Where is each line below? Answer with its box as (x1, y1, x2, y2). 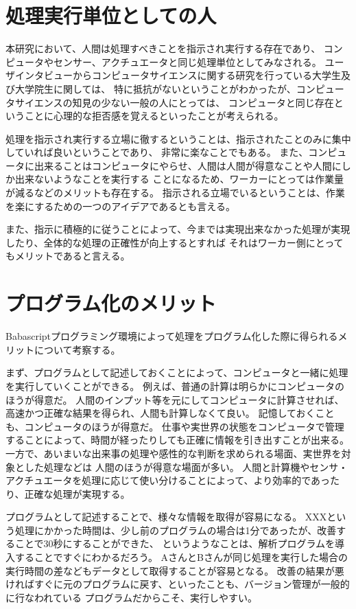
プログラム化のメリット (5, 289, 217, 317)
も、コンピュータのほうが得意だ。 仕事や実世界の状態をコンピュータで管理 (5, 419, 344, 433)
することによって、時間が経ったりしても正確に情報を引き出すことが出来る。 (5, 433, 350, 447)
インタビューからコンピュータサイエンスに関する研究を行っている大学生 (14, 68, 341, 82)
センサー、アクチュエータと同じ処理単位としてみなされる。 (53, 54, 322, 69)
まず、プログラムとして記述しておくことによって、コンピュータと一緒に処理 (5, 365, 348, 380)
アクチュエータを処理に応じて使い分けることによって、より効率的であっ (5, 473, 331, 487)
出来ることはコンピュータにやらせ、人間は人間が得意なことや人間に (34, 158, 342, 172)
